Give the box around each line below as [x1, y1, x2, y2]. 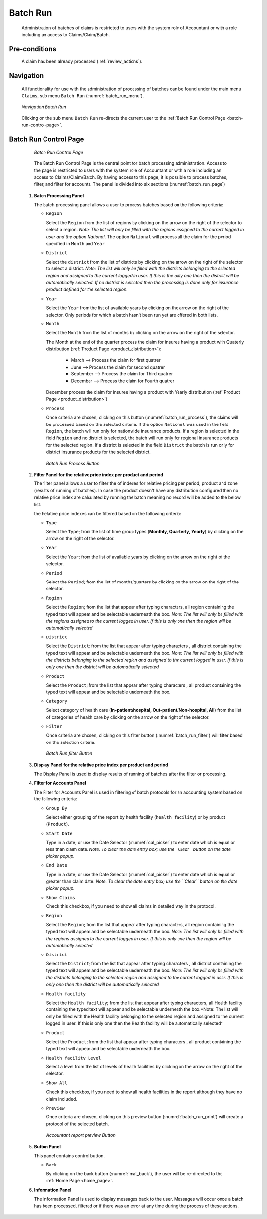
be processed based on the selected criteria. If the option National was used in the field [46, 421, 229, 427]
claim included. [46, 1096, 78, 1102]
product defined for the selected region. [46, 286, 128, 292]
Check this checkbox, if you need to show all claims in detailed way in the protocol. [46, 903, 216, 909]
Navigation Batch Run [21, 104, 66, 110]
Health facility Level [46, 1055, 101, 1060]
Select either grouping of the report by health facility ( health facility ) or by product [46, 814, 226, 820]
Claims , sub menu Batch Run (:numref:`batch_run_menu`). [21, 93, 144, 99]
